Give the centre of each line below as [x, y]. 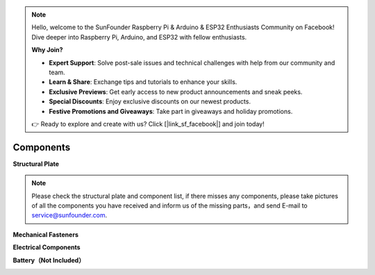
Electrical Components [47, 247]
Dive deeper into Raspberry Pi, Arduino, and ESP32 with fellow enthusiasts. [139, 37]
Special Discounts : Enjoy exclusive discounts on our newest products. [150, 101]
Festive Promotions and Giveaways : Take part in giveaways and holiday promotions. [171, 111]
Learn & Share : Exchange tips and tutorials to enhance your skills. [143, 82]
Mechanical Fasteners [46, 234]
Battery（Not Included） [49, 260]
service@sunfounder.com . [69, 215]
